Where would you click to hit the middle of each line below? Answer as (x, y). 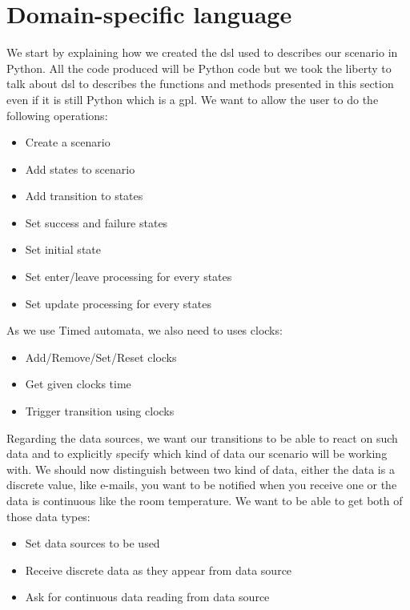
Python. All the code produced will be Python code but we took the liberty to (199, 68)
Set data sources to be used (92, 543)
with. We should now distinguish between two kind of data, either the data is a (201, 469)
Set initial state (63, 249)
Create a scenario (68, 142)
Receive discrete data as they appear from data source (159, 570)
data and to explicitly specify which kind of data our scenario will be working (197, 453)
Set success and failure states (96, 222)
